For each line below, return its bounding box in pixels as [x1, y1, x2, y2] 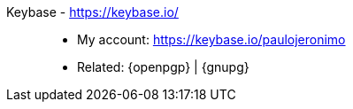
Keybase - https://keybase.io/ [6, 4, 179, 19]
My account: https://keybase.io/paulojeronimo [77, 32, 346, 47]
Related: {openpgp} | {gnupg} [77, 59, 249, 74]
